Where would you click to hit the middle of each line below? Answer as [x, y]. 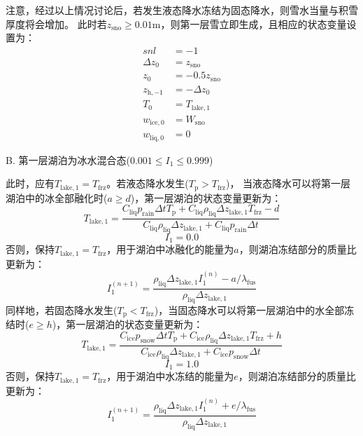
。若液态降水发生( [148, 183]
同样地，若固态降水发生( [62, 309]
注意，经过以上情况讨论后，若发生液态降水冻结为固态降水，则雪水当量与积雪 [182, 10]
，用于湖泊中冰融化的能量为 [170, 249]
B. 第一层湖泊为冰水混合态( [68, 159]
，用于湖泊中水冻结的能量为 [170, 376]
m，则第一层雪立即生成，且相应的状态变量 [249, 23]
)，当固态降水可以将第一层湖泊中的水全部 [249, 309]
